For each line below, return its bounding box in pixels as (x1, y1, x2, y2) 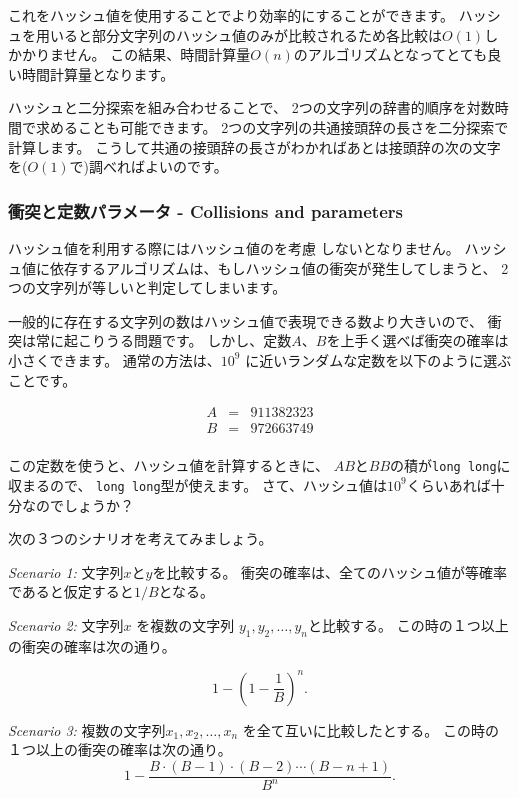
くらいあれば (406, 474, 491, 495)
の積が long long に (390, 455, 511, 476)
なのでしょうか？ (21, 494, 134, 515)
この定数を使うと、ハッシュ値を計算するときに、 (8, 455, 330, 476)
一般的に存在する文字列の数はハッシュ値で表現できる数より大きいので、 (8, 310, 483, 331)
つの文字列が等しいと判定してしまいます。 (8, 277, 287, 298)
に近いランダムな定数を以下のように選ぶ (245, 349, 512, 370)
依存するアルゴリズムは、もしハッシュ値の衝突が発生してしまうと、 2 (49, 257, 509, 278)
